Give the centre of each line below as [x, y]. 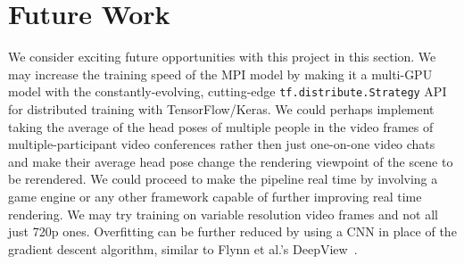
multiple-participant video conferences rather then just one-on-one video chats [222, 144]
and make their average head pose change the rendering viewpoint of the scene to [231, 161]
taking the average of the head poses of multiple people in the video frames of [221, 126]
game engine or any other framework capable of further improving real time [215, 196]
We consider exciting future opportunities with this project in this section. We [222, 57]
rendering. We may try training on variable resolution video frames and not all [223, 214]
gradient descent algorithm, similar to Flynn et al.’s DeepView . [183, 248]
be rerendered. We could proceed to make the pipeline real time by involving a [223, 179]
